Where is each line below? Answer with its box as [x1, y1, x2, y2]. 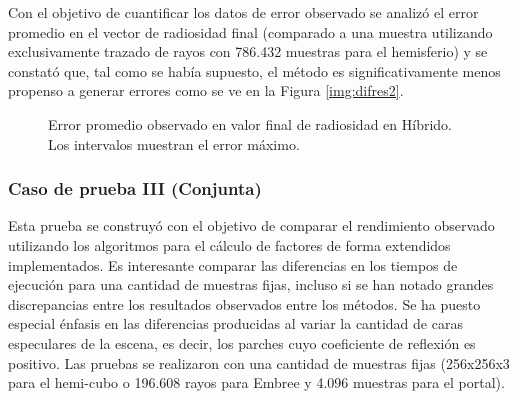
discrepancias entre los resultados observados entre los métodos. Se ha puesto [8, 293, 481, 314]
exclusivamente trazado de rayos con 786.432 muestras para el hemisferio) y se [8, 41, 488, 62]
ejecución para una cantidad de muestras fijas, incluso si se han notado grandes [8, 274, 494, 295]
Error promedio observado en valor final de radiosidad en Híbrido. [48, 113, 452, 134]
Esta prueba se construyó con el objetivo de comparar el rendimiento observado [8, 215, 495, 236]
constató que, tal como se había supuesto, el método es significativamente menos [8, 60, 501, 81]
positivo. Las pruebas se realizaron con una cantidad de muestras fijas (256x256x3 [8, 352, 510, 373]
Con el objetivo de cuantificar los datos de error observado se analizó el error [8, 2, 479, 22]
